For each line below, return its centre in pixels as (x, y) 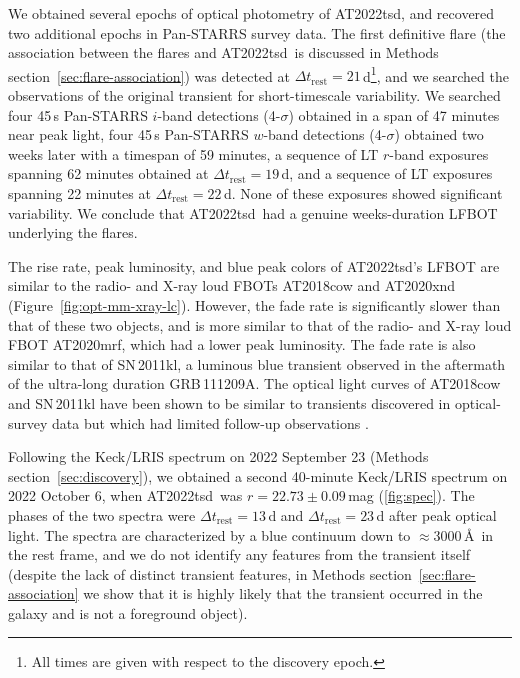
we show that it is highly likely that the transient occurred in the (283, 593)
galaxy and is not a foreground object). (128, 612)
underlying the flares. (73, 232)
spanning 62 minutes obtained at (108, 173)
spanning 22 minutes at (79, 193)
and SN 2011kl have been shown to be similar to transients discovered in (229, 402)
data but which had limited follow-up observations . (210, 422)
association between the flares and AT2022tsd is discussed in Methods (223, 52)
